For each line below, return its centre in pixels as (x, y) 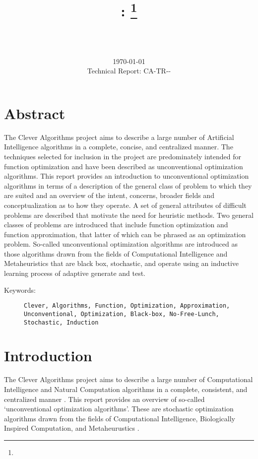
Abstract (35, 113)
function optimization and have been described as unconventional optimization (124, 166)
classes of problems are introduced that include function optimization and (116, 225)
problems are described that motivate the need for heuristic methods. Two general (129, 215)
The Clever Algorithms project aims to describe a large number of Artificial (119, 137)
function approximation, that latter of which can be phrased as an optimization (125, 234)
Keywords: (20, 290)
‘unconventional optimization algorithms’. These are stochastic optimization (119, 409)
